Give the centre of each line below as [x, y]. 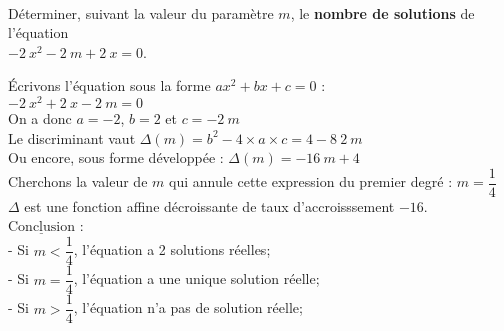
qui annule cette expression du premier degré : [311, 181]
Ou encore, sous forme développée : [116, 157]
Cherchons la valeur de [78, 181]
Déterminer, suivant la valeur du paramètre [141, 12]
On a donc [40, 118]
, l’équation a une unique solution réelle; [196, 278]
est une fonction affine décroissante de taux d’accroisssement [209, 205]
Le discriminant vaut [72, 137]
